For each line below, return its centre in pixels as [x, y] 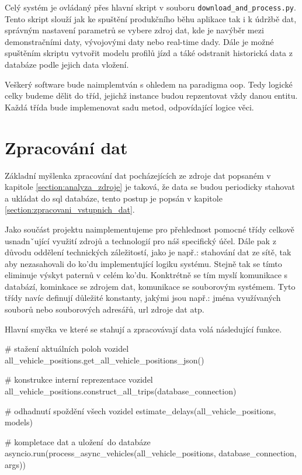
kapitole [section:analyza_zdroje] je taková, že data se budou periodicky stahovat [150, 187]
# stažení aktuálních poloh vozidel [67, 349]
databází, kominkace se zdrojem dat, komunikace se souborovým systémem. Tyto [150, 286]
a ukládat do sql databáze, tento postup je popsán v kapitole [114, 198]
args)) [15, 464]
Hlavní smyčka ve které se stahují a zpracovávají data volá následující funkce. [143, 329]
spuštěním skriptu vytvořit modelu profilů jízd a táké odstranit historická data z [149, 53]
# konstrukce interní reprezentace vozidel [79, 379]
